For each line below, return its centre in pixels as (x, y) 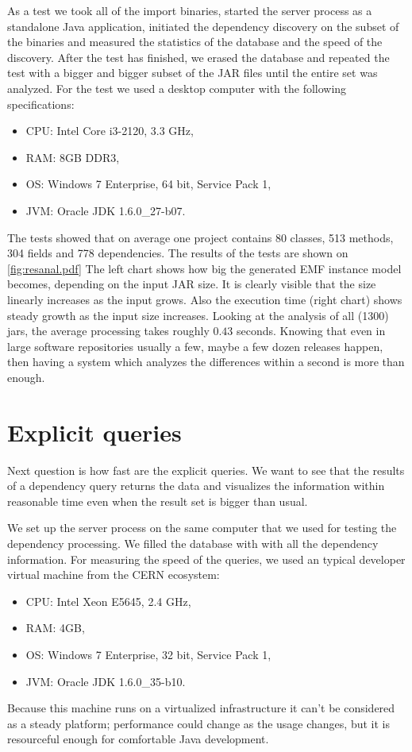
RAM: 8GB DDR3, (73, 157)
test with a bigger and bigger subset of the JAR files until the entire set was (193, 73)
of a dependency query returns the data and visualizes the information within (196, 486)
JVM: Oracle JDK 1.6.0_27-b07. (106, 210)
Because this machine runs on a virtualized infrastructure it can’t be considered (201, 708)
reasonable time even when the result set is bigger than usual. (158, 501)
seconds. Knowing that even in (311, 331)
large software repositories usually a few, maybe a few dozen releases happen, (195, 346)
